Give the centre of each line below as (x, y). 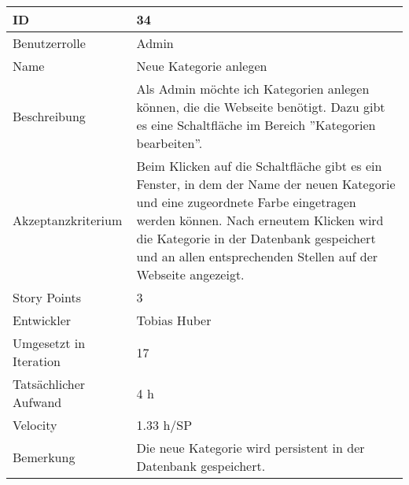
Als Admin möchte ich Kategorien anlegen (253, 89)
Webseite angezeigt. (190, 274)
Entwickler (42, 320)
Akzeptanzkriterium (68, 220)
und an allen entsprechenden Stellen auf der (257, 256)
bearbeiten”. (169, 143)
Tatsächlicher (49, 384)
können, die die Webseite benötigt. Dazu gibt (261, 107)
